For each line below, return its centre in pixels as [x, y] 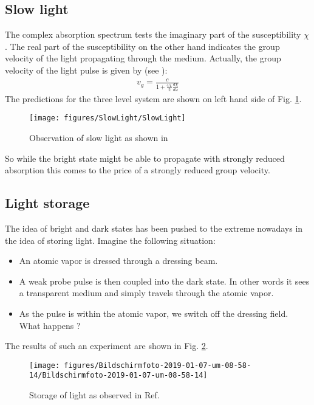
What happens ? [50, 325]
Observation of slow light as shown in [99, 138]
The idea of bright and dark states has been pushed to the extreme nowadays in [154, 228]
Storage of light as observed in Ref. [94, 395]
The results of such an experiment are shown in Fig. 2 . [107, 346]
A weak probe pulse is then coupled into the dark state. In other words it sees [164, 281]
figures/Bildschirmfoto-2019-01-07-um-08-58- [158, 365]
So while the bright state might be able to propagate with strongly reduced [145, 158]
